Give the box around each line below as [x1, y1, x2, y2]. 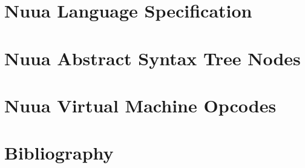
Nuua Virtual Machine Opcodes [4, 92, 277, 117]
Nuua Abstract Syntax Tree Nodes [4, 45, 301, 70]
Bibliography [4, 140, 114, 165]
